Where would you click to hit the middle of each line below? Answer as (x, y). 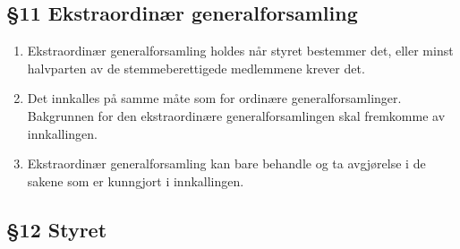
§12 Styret (57, 229)
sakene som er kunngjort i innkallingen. (136, 180)
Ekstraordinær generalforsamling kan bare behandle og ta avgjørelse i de (226, 163)
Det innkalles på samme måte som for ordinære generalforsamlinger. (214, 98)
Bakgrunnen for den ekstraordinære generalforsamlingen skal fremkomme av (236, 115)
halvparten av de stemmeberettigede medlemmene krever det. (196, 68)
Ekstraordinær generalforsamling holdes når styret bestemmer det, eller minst (240, 51)
